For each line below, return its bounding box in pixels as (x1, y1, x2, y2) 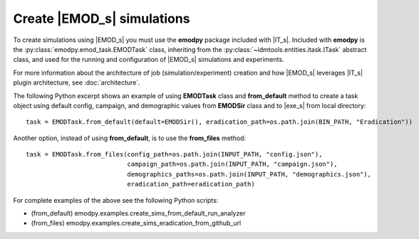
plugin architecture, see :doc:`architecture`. (13, 78, 140, 87)
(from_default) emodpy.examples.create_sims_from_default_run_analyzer (31, 209, 246, 218)
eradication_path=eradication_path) (127, 180, 256, 188)
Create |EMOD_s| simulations (13, 11, 190, 26)
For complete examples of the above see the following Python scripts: (13, 196, 219, 204)
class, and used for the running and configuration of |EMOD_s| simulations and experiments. (13, 55, 284, 64)
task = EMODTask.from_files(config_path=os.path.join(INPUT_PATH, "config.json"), (26, 150, 323, 159)
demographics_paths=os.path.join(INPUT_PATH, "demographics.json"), (127, 170, 372, 178)
